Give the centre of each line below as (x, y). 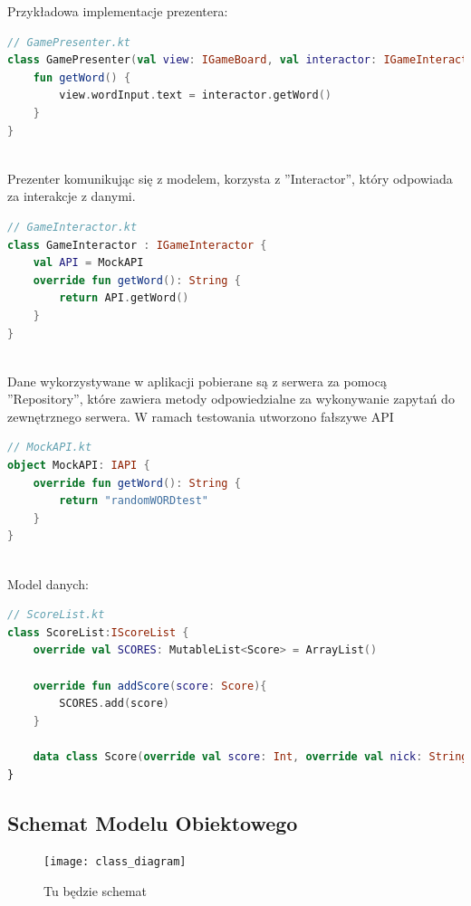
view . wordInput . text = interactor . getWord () (196, 95)
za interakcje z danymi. (72, 196)
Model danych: (48, 583)
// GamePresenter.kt (69, 42)
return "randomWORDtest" (134, 501)
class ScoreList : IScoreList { (98, 632)
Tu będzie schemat (96, 891)
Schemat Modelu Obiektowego (153, 822)
